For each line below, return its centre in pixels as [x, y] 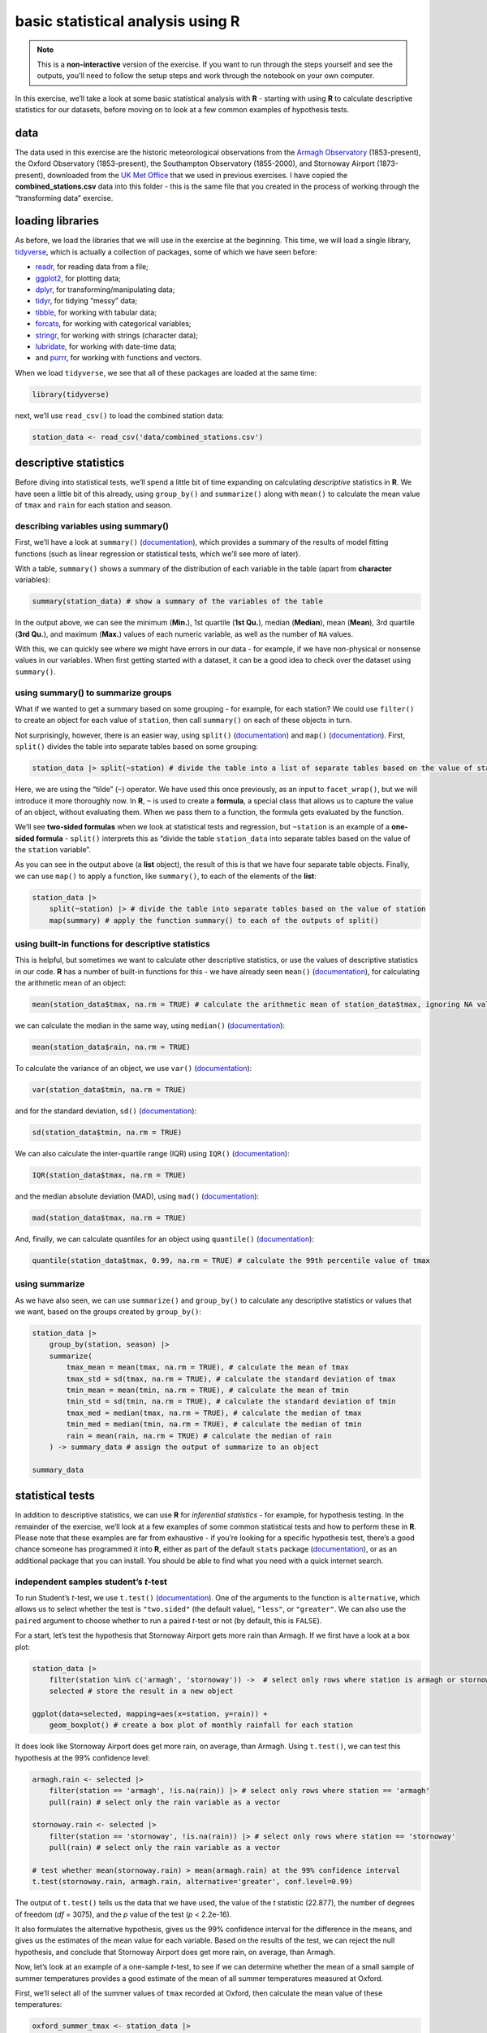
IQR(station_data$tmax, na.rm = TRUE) [109, 1175]
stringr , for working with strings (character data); [117, 335]
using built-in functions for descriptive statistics [112, 944]
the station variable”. [53, 850]
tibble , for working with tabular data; [96, 312]
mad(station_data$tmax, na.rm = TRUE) [109, 1217]
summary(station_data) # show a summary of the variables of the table [178, 601]
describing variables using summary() [92, 526]
